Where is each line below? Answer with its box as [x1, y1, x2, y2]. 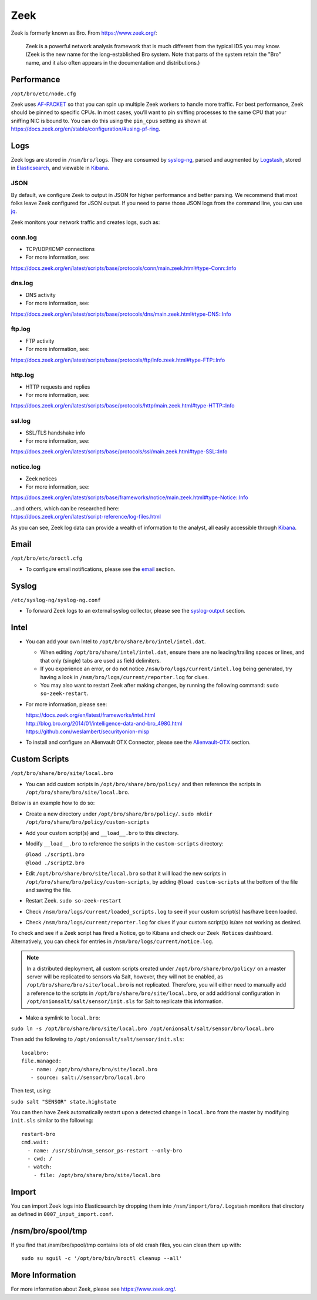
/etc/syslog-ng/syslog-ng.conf [11, 597, 101, 603]
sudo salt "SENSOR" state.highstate [11, 1098, 117, 1105]
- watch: [27, 1164, 53, 1170]
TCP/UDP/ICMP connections [25, 245, 95, 252]
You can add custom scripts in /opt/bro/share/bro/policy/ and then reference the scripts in [25, 780, 261, 787]
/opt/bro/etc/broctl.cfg [11, 555, 82, 562]
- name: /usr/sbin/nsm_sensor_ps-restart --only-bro [27, 1147, 183, 1154]
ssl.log [11, 417, 31, 425]
